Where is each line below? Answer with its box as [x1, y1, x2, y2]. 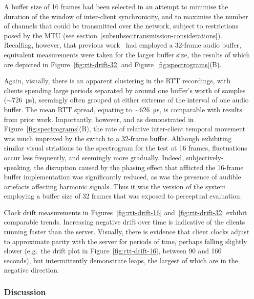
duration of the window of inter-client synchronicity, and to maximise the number [4, 11, 248, 21]
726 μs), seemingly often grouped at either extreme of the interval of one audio [12, 95, 249, 105]
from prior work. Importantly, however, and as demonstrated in [4, 114, 194, 124]
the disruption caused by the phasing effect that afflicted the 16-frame [34, 162, 244, 172]
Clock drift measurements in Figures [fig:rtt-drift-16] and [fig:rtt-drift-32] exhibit [4, 207, 247, 217]
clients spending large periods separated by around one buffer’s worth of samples [4, 85, 246, 95]
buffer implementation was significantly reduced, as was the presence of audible [4, 172, 241, 182]
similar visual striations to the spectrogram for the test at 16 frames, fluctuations [4, 143, 247, 153]
